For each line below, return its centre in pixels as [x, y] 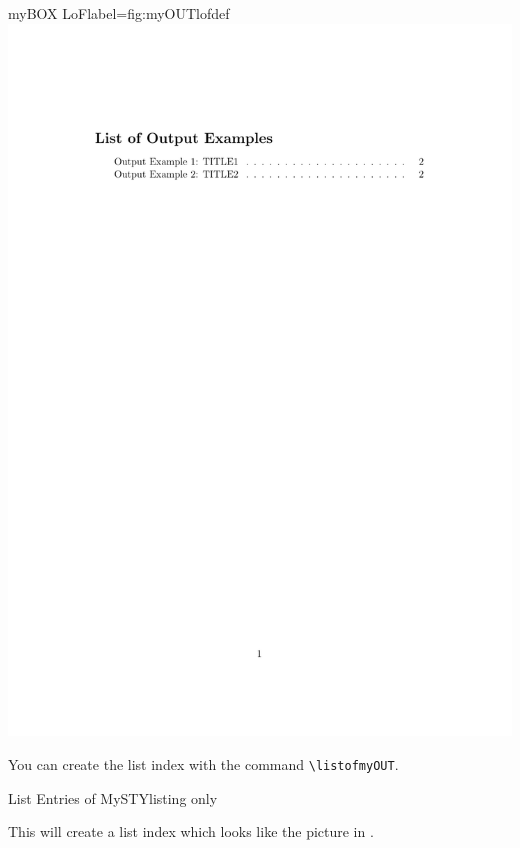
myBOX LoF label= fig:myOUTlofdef [119, 13]
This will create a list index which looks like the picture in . [191, 831]
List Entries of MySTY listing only [113, 797]
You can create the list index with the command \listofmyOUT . [203, 764]
